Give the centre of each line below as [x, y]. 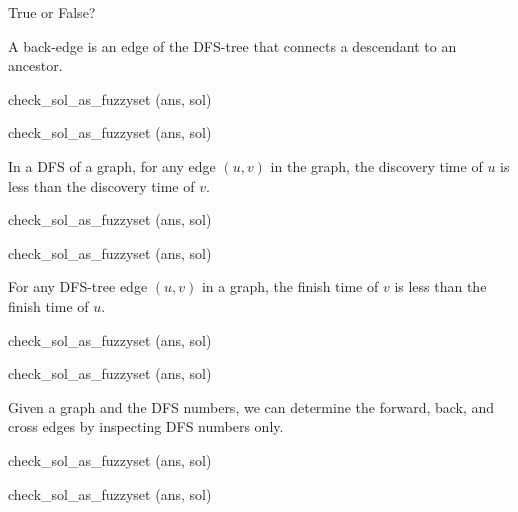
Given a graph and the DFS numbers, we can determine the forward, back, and [251, 406]
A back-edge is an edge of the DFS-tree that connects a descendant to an [232, 45]
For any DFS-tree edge [78, 286]
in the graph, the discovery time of [376, 165]
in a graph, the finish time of [290, 286]
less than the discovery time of [101, 185]
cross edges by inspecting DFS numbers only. [146, 426]
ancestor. [35, 65]
